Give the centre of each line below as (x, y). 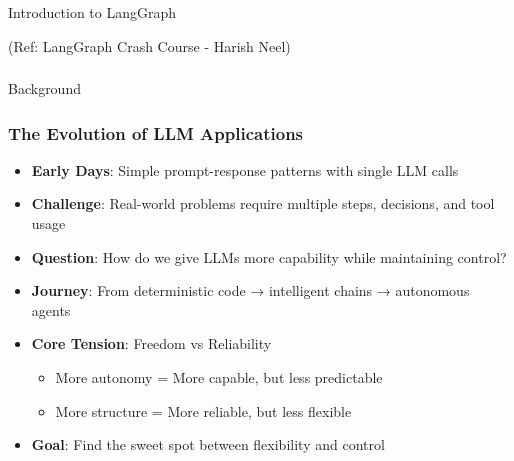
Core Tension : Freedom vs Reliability (151, 343)
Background (44, 88)
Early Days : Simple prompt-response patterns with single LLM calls (245, 169)
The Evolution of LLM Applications (156, 132)
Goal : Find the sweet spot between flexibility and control (208, 444)
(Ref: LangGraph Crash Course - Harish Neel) (149, 45)
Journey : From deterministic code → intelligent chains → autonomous (250, 290)
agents (51, 309)
